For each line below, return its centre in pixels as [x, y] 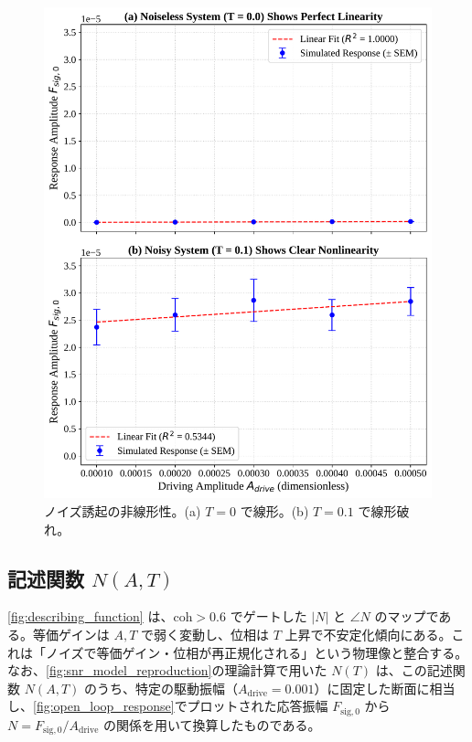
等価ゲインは [71, 634]
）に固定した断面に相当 [385, 688]
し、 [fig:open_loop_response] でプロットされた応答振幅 [168, 706]
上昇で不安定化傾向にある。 [368, 634]
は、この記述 [414, 670]
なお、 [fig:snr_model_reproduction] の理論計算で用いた [167, 670]
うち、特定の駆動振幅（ [167, 688]
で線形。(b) [274, 510]
